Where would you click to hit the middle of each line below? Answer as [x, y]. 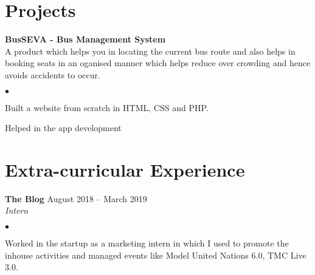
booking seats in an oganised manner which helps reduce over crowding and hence [158, 63]
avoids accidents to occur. [53, 74]
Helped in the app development [63, 128]
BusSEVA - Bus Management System [85, 39]
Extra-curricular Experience [125, 169]
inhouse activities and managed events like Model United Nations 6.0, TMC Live [156, 255]
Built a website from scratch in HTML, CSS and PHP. [107, 107]
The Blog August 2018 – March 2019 [76, 198]
